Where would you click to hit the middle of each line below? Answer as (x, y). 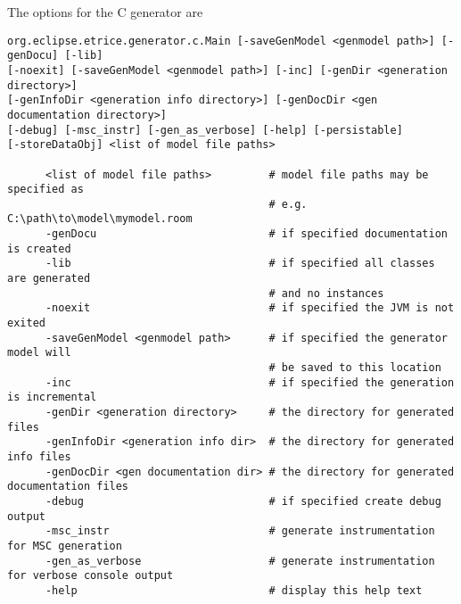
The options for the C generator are (105, 12)
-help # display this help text (234, 590)
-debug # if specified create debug (243, 501)
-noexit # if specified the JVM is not (250, 308)
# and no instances (326, 293)
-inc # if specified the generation (250, 382)
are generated (49, 279)
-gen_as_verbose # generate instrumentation (240, 561)
